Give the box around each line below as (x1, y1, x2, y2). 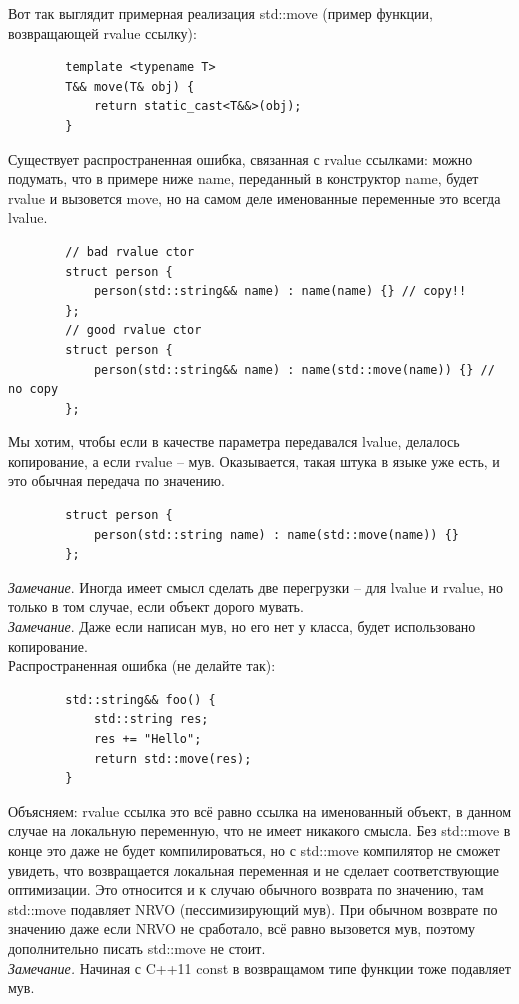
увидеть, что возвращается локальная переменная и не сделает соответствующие (8, 859, 500, 880)
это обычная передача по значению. (8, 470, 225, 491)
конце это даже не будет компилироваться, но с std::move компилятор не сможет (8, 839, 500, 860)
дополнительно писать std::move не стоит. (8, 937, 266, 958)
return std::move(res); (93, 751, 252, 766)
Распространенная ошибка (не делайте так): (8, 655, 276, 676)
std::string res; (93, 712, 209, 727)
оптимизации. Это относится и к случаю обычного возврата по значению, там (8, 879, 484, 900)
